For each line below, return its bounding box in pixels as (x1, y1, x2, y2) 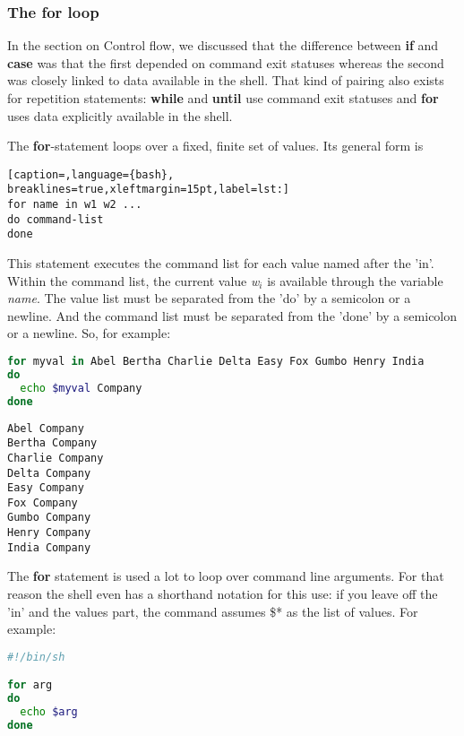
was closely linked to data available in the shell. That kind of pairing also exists (7, 71, 444, 90)
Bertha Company (7, 437, 98, 450)
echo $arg (20, 706, 78, 719)
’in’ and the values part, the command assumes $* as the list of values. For (7, 602, 418, 620)
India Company (7, 541, 91, 554)
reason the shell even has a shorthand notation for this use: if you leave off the (7, 584, 438, 603)
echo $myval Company (20, 381, 142, 394)
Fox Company (7, 496, 78, 509)
